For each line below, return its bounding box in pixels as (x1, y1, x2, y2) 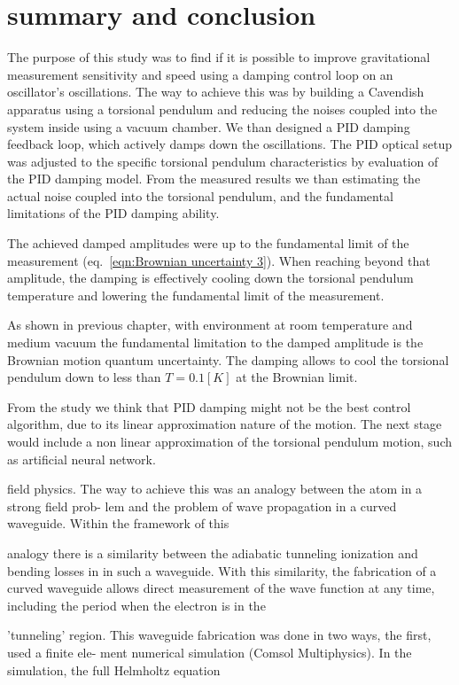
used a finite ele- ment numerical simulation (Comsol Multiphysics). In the (7, 642, 412, 661)
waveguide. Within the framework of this (7, 514, 229, 533)
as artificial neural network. (7, 449, 156, 468)
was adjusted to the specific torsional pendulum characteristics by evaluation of (7, 152, 439, 170)
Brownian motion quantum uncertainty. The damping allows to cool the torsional (7, 350, 449, 369)
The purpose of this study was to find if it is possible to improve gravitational (7, 48, 431, 66)
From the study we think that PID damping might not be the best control (7, 397, 411, 416)
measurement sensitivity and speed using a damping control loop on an (7, 65, 393, 83)
